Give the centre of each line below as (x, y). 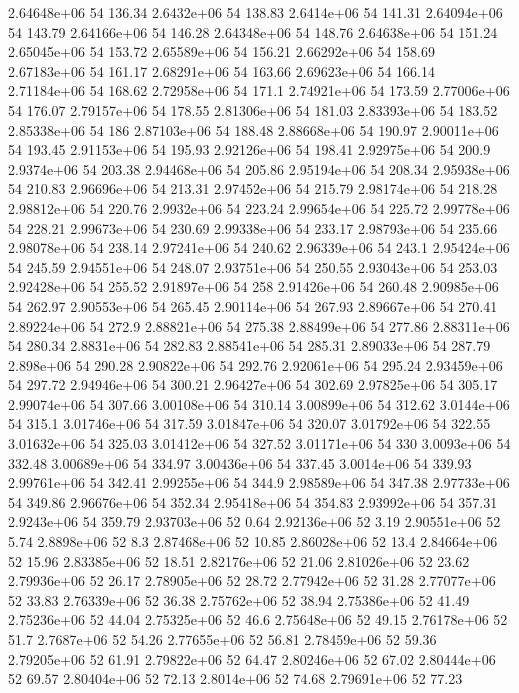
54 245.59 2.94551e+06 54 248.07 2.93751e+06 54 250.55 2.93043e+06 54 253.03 (253, 266)
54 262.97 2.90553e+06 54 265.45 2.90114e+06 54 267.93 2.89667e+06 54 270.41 (253, 305)
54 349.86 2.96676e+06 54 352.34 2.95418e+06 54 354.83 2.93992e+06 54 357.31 (253, 501)
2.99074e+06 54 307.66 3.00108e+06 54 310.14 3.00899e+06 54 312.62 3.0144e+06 (259, 403)
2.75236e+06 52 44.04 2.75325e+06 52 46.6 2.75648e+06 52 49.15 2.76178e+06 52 (258, 619)
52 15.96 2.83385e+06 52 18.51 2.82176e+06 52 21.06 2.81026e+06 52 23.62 (239, 560)
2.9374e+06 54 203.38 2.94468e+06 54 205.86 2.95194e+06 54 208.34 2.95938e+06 (259, 168)
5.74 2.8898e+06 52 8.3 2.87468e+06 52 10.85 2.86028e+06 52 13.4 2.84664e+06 (253, 541)
